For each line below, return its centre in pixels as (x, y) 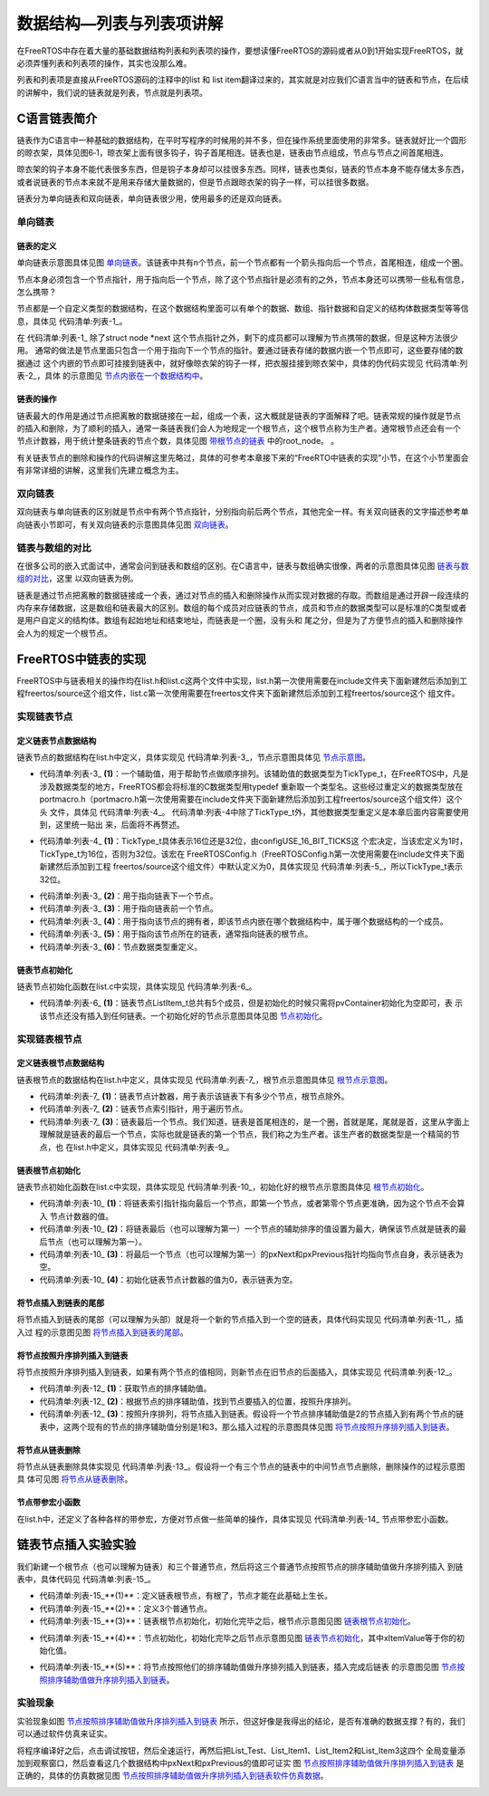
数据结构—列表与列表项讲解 (120, 24)
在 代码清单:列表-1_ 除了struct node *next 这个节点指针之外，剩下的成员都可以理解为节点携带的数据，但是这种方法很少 (238, 338)
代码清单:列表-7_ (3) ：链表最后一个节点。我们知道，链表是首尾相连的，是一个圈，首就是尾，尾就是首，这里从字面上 (254, 1121)
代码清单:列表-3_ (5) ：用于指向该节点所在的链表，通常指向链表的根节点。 (176, 934)
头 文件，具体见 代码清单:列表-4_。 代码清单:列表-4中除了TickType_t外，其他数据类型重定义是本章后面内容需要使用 (254, 812)
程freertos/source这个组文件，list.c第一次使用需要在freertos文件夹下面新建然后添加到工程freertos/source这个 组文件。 (239, 694)
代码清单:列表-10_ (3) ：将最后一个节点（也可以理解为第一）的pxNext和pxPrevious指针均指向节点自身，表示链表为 (251, 1253)
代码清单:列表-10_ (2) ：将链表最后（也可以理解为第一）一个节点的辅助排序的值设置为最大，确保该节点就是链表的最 (253, 1229)
